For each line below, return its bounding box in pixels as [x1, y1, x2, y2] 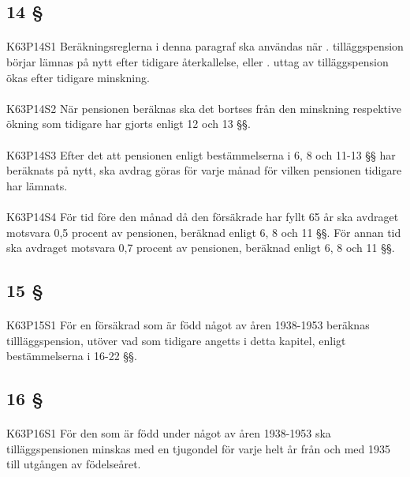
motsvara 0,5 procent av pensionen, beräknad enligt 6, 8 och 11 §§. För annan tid [6, 223, 401, 240]
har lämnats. [6, 177, 68, 193]
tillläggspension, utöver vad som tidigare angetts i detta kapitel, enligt [6, 332, 346, 348]
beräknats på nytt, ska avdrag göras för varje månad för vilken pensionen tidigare [6, 162, 402, 178]
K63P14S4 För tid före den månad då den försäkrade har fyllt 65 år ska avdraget [6, 208, 399, 224]
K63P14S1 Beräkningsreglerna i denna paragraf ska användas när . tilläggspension [6, 38, 404, 54]
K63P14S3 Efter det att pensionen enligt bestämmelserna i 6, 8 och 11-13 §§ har [6, 146, 396, 163]
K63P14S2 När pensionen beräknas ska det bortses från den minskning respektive [6, 100, 402, 116]
